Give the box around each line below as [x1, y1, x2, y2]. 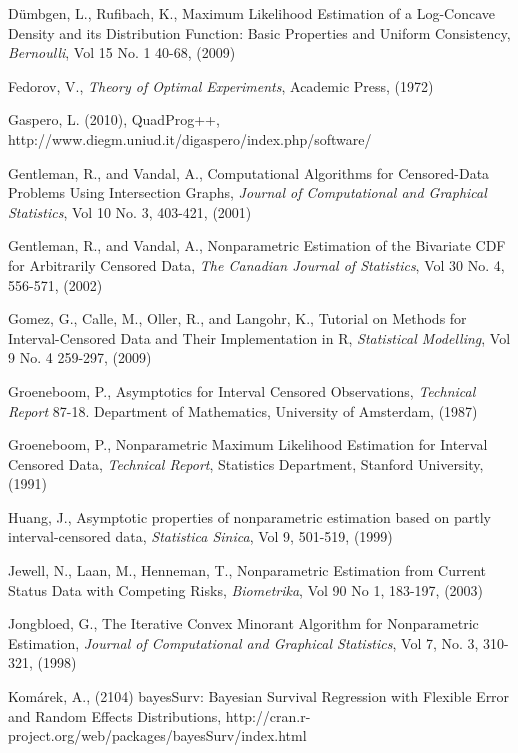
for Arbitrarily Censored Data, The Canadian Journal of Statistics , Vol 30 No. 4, [8, 254, 505, 275]
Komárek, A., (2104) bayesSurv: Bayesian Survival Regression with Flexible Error [8, 686, 510, 707]
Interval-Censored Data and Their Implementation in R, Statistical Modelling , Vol [8, 327, 511, 348]
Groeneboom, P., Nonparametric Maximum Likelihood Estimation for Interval [8, 434, 488, 455]
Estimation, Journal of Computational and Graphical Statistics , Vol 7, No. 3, [8, 632, 479, 653]
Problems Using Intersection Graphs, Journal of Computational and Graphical [8, 182, 487, 203]
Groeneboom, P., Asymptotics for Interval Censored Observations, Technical [8, 380, 476, 401]
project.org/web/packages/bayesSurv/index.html [8, 725, 307, 746]
